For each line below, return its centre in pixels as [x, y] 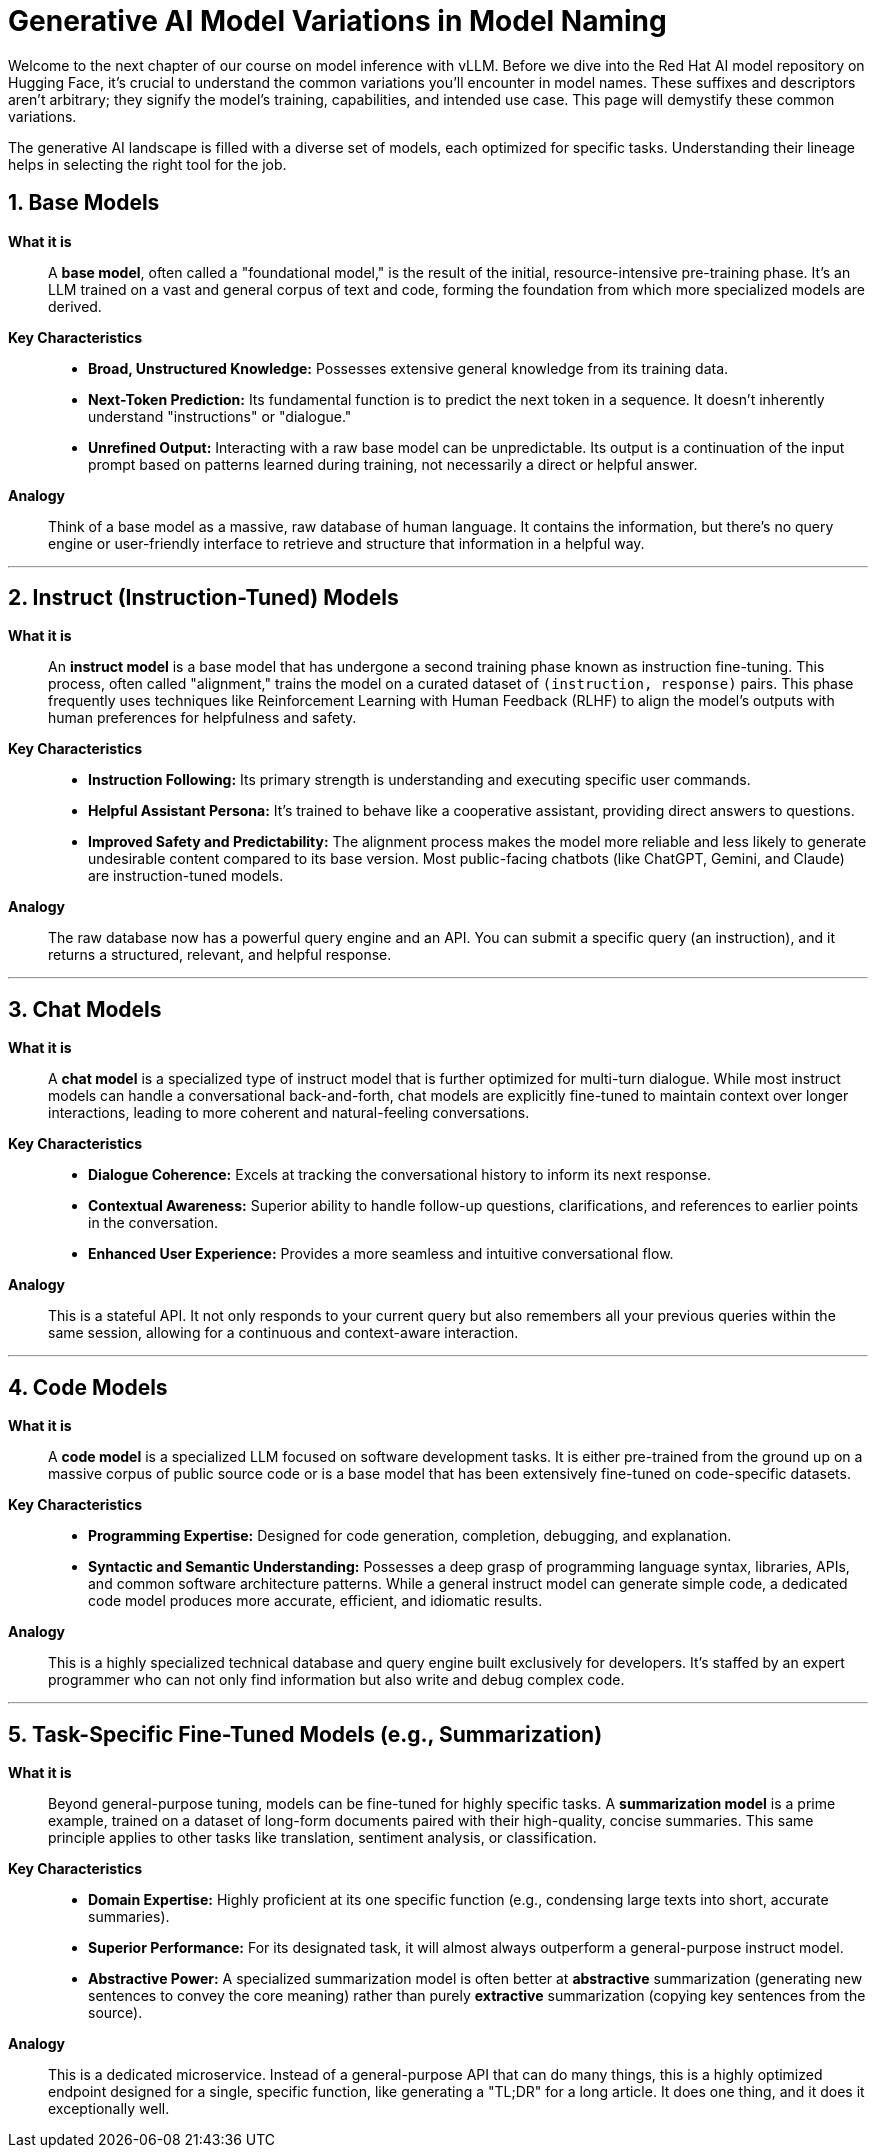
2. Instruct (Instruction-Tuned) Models [203, 598]
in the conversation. [153, 1223]
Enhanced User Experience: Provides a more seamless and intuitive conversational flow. [381, 1254]
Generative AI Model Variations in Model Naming [337, 21]
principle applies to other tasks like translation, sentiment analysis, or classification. [322, 1837]
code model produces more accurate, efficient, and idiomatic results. [315, 1601]
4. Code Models [88, 1387]
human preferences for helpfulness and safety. [202, 718]
